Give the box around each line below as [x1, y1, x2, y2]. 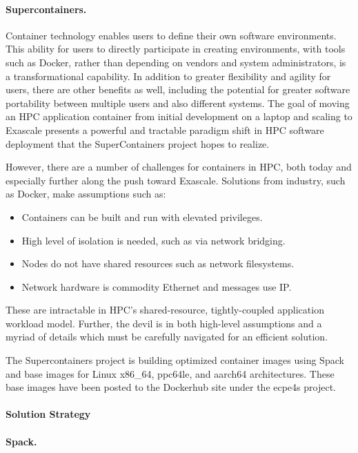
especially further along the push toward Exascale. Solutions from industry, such [6, 173, 346, 187]
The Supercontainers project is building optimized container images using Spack [6, 353, 344, 367]
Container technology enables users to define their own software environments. [6, 28, 337, 42]
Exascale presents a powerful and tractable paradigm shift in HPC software [6, 122, 324, 137]
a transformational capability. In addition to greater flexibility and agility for [6, 68, 331, 83]
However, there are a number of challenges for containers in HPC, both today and [6, 160, 352, 174]
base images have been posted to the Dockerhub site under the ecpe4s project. [6, 380, 336, 394]
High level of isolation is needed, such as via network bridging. [21, 233, 286, 247]
